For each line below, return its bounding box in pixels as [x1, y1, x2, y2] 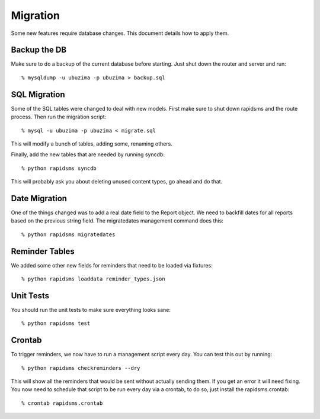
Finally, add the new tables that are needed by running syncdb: [11, 151, 165, 158]
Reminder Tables [11, 246, 75, 256]
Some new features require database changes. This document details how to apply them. [11, 30, 229, 37]
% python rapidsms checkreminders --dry [21, 365, 140, 371]
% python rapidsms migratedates [21, 231, 116, 238]
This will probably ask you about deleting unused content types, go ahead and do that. [11, 178, 223, 185]
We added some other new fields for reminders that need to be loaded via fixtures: [11, 262, 213, 269]
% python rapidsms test [21, 320, 91, 327]
